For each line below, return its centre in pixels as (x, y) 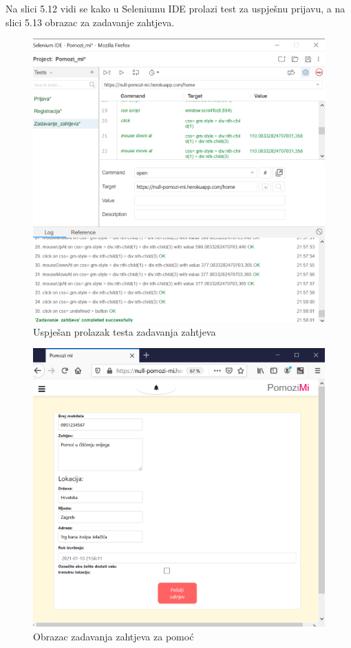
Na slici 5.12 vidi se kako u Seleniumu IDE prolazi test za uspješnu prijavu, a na (175, 8)
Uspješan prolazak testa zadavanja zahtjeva (125, 331)
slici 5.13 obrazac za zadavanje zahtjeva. (90, 22)
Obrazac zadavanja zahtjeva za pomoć (114, 636)
